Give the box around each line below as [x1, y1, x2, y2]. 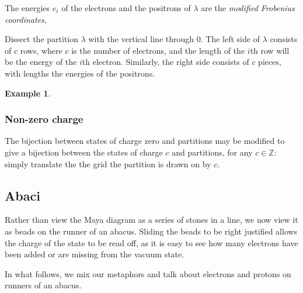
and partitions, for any [172, 146, 253, 158]
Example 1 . [5, 87, 51, 99]
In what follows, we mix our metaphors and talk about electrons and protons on [5, 267, 291, 280]
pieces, [258, 56, 281, 68]
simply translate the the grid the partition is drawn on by [5, 157, 211, 170]
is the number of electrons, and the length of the [71, 44, 245, 56]
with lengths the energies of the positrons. [5, 67, 155, 79]
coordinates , [5, 13, 47, 25]
